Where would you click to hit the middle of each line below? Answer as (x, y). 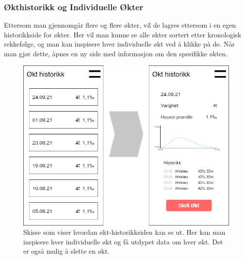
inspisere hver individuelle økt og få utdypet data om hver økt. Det (123, 241)
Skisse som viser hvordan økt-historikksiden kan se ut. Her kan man (124, 232)
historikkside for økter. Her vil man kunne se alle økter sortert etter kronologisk (123, 34)
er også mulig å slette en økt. (66, 251)
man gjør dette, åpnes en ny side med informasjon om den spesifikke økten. (116, 53)
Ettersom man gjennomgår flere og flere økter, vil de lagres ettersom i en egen (120, 25)
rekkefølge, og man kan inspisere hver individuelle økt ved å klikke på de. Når (119, 44)
